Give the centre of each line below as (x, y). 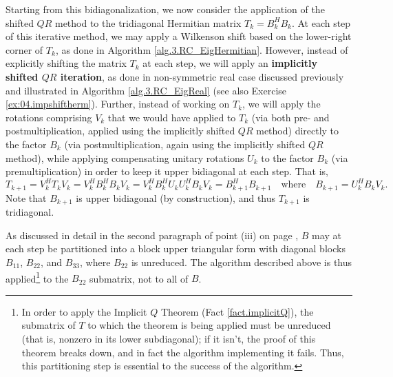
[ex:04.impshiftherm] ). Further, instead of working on (118, 104)
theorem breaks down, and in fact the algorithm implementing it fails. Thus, (183, 352)
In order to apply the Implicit (84, 311)
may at (327, 235)
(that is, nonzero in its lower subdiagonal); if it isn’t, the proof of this (169, 338)
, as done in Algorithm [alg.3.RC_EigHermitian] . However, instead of (202, 49)
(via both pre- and (290, 117)
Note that (26, 197)
